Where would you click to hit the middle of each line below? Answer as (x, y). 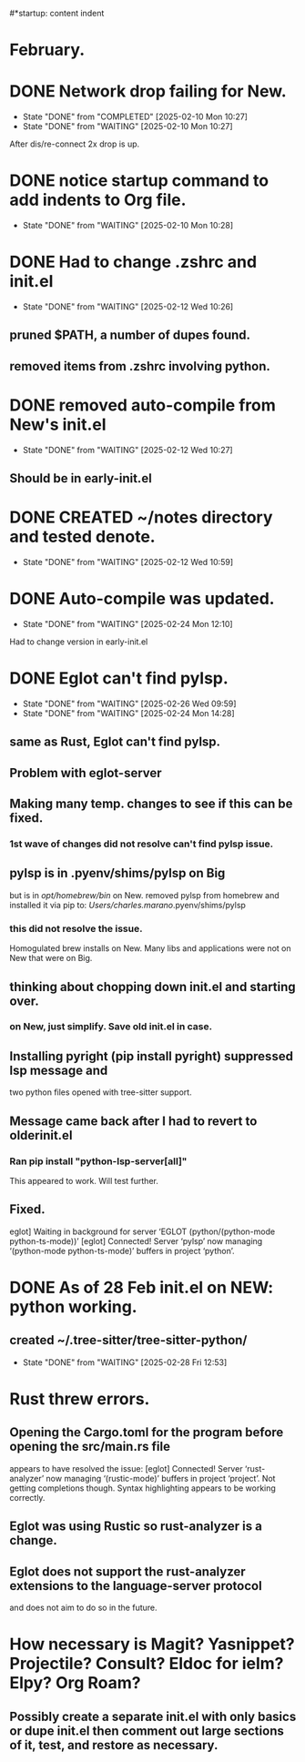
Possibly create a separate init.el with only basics (153, 1716)
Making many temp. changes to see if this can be (151, 804)
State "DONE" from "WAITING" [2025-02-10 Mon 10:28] (128, 226)
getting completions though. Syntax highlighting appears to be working (142, 1488)
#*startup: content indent (57, 13)
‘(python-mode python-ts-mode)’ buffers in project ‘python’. (122, 1251)
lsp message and (59, 1070)
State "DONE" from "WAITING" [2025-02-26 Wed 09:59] (129, 704)
